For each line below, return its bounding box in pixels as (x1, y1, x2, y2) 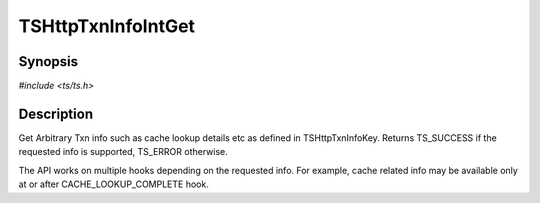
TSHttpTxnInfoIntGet (18, 15, 195, 37)
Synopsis (18, 53, 79, 70)
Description (18, 105, 94, 122)
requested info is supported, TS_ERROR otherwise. (18, 146, 229, 158)
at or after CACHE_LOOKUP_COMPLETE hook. (18, 178, 209, 190)
